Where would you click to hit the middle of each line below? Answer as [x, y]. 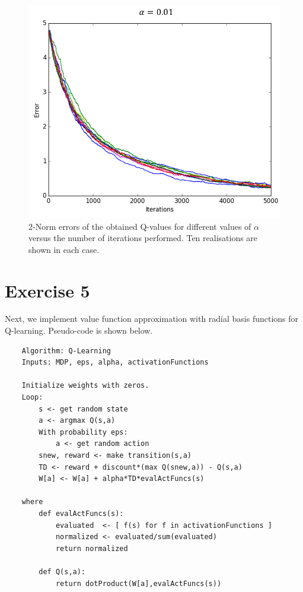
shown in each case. [64, 249]
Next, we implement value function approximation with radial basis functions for [152, 319]
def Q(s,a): [62, 572]
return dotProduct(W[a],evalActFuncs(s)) [138, 583]
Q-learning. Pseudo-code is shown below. [79, 330]
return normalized [92, 548]
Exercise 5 [47, 290]
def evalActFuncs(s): [81, 513]
